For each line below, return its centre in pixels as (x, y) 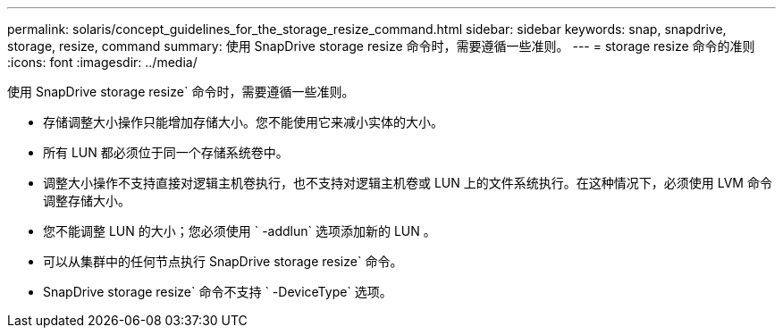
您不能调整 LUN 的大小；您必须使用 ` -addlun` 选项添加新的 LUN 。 (240, 231)
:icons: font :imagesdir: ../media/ (102, 62)
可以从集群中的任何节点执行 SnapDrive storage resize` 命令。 (223, 261)
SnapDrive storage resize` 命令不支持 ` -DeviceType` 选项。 (218, 292)
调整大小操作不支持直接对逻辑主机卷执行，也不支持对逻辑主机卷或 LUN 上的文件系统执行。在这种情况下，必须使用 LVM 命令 (408, 183)
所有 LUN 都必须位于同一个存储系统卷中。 (166, 152)
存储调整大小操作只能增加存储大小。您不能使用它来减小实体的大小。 (243, 122)
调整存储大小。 (87, 201)
